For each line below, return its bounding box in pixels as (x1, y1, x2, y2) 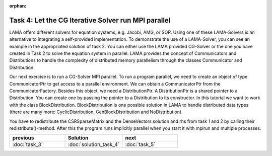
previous (12, 134, 34, 141)
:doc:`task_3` (12, 141, 43, 148)
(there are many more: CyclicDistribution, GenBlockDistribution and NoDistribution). (9, 109, 183, 115)
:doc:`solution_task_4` (68, 141, 120, 148)
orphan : (9, 3, 27, 9)
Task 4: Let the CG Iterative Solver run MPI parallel (9, 16, 171, 25)
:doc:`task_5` (125, 141, 156, 148)
